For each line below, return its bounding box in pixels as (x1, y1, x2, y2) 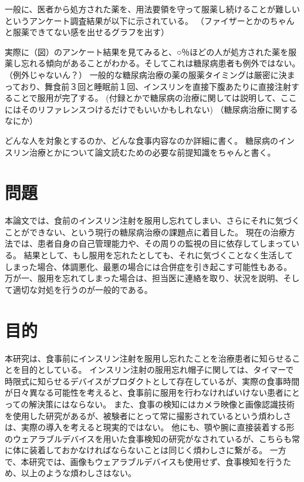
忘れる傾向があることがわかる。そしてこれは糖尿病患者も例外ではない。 (21, 57, 300, 69)
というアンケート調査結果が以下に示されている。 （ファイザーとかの (5, 14, 270, 26)
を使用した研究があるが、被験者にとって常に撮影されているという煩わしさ (5, 409, 292, 422)
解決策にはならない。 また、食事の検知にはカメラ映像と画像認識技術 (29, 397, 295, 410)
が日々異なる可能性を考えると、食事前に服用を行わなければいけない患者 (5, 386, 284, 399)
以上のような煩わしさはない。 (21, 467, 136, 479)
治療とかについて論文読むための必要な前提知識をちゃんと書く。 (29, 146, 276, 158)
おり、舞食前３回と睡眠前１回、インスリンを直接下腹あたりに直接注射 (20, 80, 292, 92)
